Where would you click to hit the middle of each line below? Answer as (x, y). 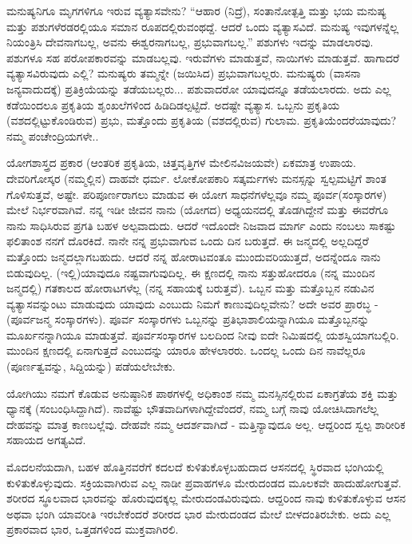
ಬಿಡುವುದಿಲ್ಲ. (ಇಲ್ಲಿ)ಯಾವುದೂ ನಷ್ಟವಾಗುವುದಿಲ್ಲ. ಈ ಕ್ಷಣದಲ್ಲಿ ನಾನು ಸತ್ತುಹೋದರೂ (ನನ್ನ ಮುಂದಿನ (191, 272)
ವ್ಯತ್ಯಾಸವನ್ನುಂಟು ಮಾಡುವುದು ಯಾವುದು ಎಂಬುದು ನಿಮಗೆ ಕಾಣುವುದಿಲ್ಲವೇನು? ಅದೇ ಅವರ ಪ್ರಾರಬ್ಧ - (192, 303)
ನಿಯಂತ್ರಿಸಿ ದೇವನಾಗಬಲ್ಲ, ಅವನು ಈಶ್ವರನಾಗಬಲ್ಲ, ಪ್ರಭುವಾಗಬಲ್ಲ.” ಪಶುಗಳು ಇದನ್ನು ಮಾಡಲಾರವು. (190, 42)
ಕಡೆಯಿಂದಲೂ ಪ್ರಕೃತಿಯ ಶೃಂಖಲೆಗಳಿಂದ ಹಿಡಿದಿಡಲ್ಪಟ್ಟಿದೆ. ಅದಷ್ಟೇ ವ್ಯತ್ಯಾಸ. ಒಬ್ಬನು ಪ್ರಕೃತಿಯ (173, 104)
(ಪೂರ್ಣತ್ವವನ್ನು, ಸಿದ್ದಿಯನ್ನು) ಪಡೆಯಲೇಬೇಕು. (91, 366)
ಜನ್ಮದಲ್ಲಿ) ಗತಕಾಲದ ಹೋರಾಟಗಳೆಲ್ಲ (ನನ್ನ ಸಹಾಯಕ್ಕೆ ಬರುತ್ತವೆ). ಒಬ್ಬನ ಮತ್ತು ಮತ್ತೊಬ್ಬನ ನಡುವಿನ (190, 288)
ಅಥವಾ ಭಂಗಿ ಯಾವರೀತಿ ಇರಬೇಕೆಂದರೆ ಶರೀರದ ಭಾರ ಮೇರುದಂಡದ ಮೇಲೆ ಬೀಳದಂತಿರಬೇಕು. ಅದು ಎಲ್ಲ (199, 513)
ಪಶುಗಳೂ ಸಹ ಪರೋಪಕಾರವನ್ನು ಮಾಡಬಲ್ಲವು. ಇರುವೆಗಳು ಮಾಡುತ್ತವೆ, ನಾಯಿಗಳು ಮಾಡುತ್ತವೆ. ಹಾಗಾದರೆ (203, 57)
